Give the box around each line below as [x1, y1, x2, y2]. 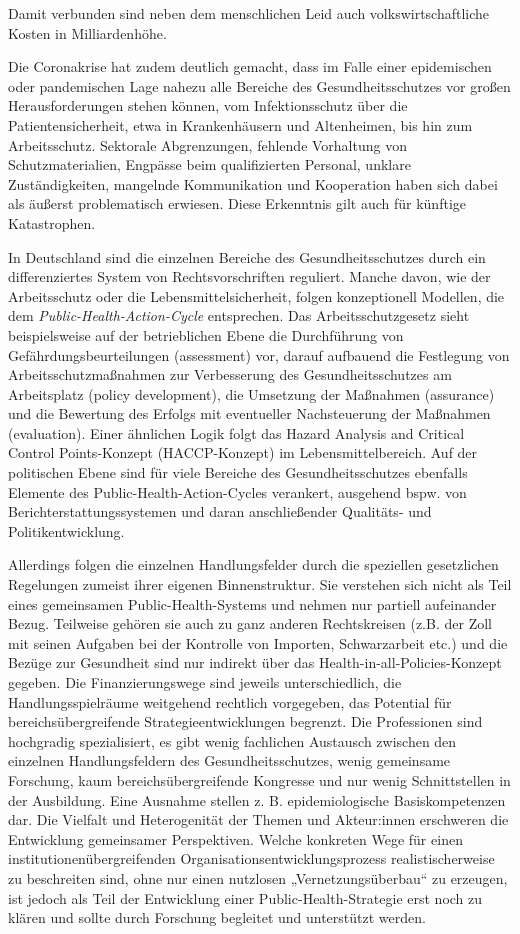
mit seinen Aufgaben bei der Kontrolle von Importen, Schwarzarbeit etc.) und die [8, 632, 508, 653]
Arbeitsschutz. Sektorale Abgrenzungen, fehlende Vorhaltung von [8, 134, 407, 155]
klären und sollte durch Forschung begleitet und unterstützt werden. [8, 907, 426, 928]
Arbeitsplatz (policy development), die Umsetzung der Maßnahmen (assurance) [8, 383, 495, 404]
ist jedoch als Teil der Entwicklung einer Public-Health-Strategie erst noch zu [8, 887, 483, 908]
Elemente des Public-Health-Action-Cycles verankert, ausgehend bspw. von [8, 481, 467, 502]
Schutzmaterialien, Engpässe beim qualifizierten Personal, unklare [8, 154, 411, 175]
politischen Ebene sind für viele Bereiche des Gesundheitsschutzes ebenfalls [8, 462, 468, 483]
